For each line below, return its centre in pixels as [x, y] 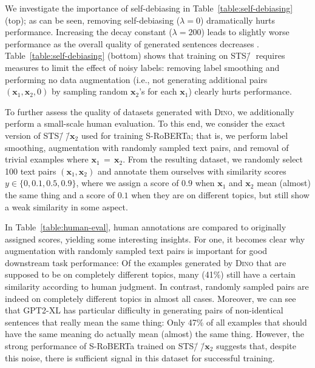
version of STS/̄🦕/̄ [38, 135]
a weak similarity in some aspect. [66, 206]
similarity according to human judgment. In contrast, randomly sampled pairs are [157, 286]
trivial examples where [47, 159]
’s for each [158, 91]
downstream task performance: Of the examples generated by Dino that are [146, 262]
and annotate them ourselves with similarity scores [192, 171]
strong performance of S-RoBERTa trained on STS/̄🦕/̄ [105, 346]
